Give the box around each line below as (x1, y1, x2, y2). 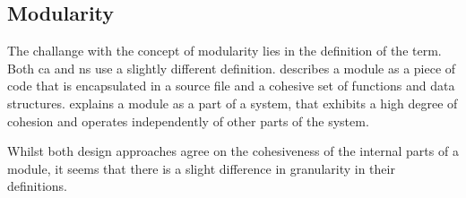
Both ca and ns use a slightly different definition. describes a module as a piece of (7, 58, 456, 77)
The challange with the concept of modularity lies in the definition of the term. (7, 41, 442, 60)
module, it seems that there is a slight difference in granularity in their (7, 159, 395, 177)
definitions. (7, 176, 67, 195)
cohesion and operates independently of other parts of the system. (7, 111, 369, 130)
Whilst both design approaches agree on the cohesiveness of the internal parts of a (7, 142, 459, 160)
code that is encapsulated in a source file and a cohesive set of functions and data (7, 76, 455, 95)
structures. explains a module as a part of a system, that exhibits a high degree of (7, 93, 458, 112)
